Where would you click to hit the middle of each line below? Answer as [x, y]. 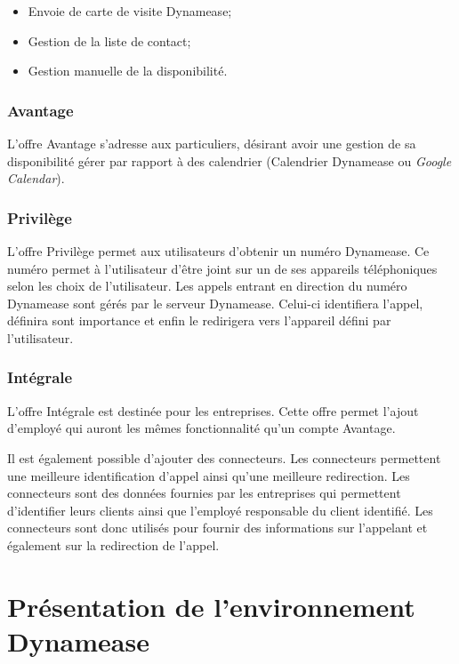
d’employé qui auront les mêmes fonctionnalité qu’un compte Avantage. [201, 428]
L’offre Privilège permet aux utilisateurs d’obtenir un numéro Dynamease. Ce [218, 251]
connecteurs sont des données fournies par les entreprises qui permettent [204, 493]
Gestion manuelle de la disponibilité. [128, 71]
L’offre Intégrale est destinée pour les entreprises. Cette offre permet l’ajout [213, 410]
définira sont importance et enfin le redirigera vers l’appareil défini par [199, 320]
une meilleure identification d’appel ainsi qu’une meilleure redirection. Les [209, 475]
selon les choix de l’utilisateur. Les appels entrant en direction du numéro [207, 286]
